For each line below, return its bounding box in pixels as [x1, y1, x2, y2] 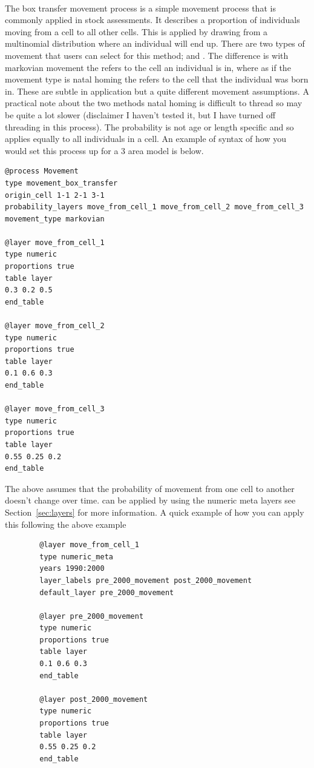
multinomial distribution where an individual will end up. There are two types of [5, 37, 305, 50]
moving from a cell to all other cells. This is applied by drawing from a [5, 25, 267, 38]
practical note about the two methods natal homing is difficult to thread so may [5, 96, 303, 109]
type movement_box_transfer [5, 178, 118, 187]
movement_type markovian [5, 214, 105, 223]
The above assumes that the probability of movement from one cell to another [5, 482, 295, 494]
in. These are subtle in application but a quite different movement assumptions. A [5, 84, 309, 97]
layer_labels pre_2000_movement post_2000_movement [39, 576, 252, 585]
